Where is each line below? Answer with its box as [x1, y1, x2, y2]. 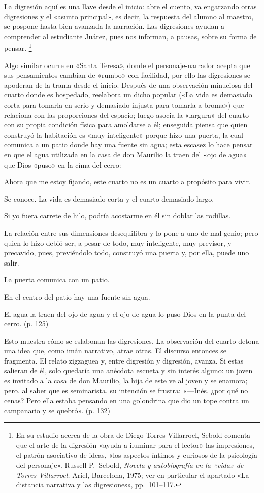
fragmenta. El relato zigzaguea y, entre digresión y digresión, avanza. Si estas [4, 355, 244, 366]
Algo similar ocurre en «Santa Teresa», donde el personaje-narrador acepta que [4, 59, 250, 70]
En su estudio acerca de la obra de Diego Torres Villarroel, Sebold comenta [16, 430, 251, 440]
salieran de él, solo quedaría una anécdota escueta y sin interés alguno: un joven [4, 365, 253, 376]
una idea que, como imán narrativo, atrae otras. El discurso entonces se [4, 345, 226, 356]
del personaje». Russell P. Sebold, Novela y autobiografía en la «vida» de [16, 459, 244, 470]
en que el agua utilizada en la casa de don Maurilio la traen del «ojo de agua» [4, 149, 247, 159]
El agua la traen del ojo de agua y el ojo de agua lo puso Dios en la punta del [4, 308, 246, 319]
